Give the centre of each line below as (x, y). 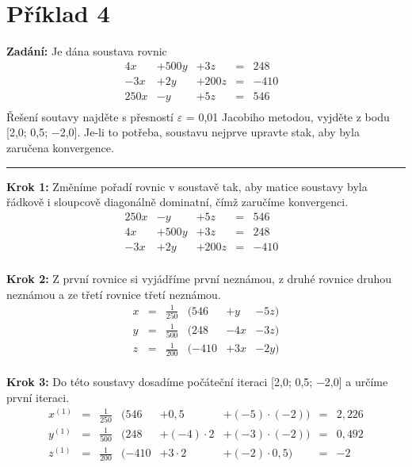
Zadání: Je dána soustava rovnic (87, 51)
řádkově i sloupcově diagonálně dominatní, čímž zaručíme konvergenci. (177, 202)
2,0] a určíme (356, 382)
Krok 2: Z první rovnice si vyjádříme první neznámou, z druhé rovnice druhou (199, 278)
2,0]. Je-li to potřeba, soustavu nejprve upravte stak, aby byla (210, 132)
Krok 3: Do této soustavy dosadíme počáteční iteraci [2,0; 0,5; (160, 382)
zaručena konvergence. (60, 148)
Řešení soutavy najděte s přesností (90, 116)
